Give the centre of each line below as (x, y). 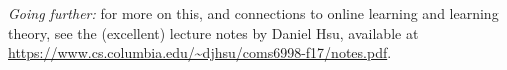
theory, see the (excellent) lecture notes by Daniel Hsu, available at (213, 32)
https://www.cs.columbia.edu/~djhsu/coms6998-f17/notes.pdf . (200, 52)
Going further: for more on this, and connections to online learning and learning (253, 13)
